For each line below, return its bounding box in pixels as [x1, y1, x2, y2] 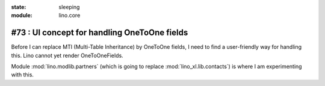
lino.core [58, 12, 81, 19]
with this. [11, 71, 34, 78]
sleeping [58, 4, 80, 10]
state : [11, 4, 26, 10]
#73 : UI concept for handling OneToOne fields [11, 28, 188, 38]
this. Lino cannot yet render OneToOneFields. [11, 52, 123, 59]
